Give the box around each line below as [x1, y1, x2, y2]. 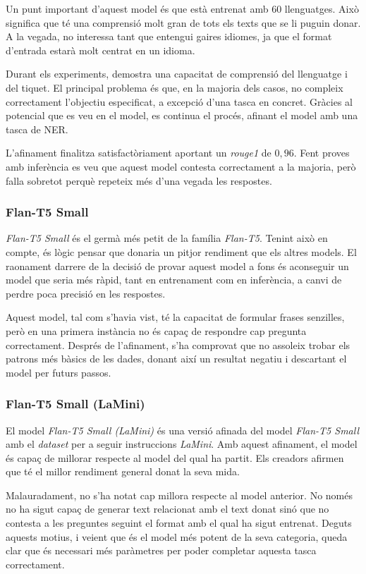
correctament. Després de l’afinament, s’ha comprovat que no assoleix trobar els [6, 337, 350, 352]
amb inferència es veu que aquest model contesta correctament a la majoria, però [6, 159, 356, 173]
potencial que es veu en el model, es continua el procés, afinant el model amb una [6, 108, 358, 123]
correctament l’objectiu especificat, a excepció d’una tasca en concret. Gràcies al [6, 94, 353, 109]
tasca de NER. [6, 121, 68, 136]
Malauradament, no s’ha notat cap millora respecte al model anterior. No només [6, 487, 353, 502]
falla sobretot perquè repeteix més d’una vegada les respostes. [6, 173, 272, 188]
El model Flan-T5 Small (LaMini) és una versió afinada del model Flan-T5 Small [6, 422, 359, 437]
